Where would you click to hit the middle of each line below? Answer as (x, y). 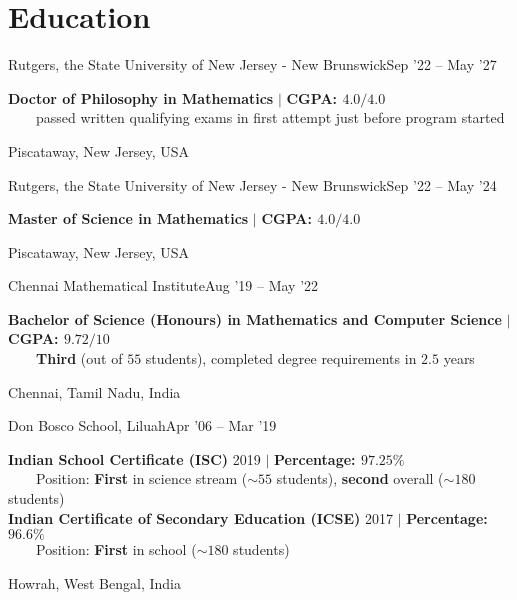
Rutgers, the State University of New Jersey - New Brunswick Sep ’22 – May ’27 (252, 64)
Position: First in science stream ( (142, 478)
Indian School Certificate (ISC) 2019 (134, 458)
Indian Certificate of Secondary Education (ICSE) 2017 (200, 517)
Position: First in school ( (116, 549)
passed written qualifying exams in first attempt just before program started (270, 117)
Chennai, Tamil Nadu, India (94, 391)
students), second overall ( (360, 478)
